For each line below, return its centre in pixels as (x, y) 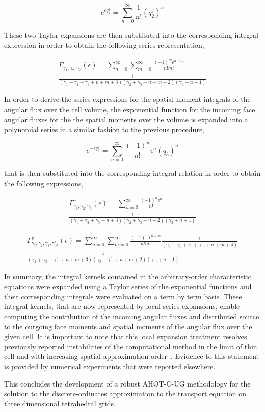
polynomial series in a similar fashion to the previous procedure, (104, 129)
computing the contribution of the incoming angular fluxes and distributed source (132, 316)
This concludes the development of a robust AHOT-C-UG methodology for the (127, 383)
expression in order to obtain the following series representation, (104, 45)
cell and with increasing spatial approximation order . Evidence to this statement (132, 356)
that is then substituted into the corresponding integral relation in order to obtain (132, 173)
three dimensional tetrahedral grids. (60, 403)
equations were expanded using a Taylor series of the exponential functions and (128, 286)
